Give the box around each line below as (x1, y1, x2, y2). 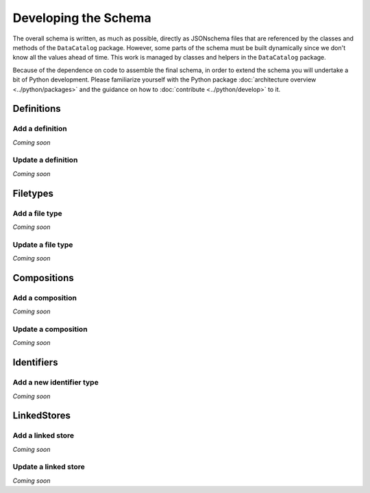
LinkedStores (12, 410, 71, 422)
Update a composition (12, 324, 88, 334)
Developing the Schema (12, 10, 151, 25)
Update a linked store (12, 462, 86, 472)
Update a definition (12, 155, 78, 165)
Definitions (12, 103, 61, 115)
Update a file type (12, 240, 73, 250)
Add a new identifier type (12, 378, 99, 387)
